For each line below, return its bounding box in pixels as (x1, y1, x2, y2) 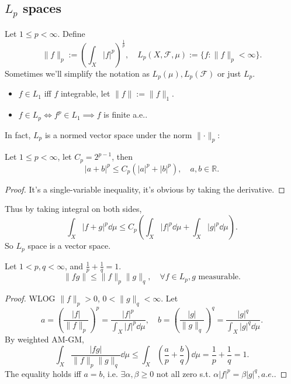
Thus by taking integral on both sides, (5, 203, 142, 215)
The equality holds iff (5, 367, 81, 379)
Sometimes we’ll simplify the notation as (5, 67, 150, 79)
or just (217, 67, 241, 79)
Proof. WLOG (5, 292, 56, 304)
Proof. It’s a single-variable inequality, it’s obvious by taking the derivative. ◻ (5, 183, 285, 195)
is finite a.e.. (103, 108, 148, 121)
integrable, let (60, 87, 110, 100)
